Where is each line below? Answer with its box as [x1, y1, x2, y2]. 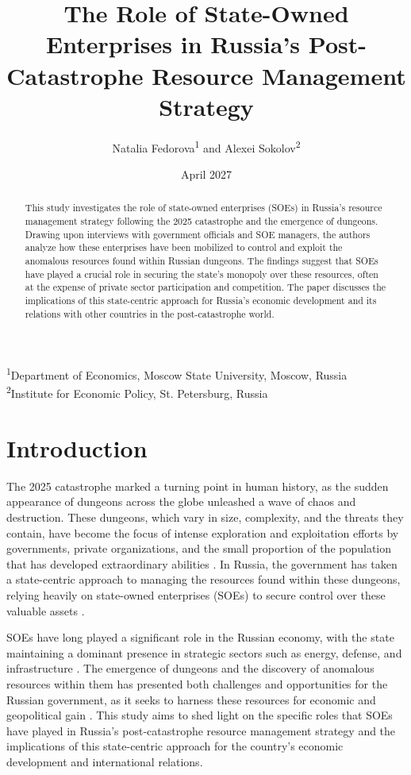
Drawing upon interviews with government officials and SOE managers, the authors [25, 227, 371, 241]
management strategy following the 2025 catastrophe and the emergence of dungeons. [25, 214, 378, 227]
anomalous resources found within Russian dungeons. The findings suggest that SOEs [25, 253, 378, 267]
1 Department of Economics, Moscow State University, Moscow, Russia [6, 364, 348, 383]
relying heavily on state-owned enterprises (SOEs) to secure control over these [6, 587, 386, 603]
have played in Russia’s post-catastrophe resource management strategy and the [6, 722, 396, 738]
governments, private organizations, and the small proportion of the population [6, 540, 392, 557]
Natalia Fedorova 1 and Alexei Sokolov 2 [112, 137, 301, 156]
